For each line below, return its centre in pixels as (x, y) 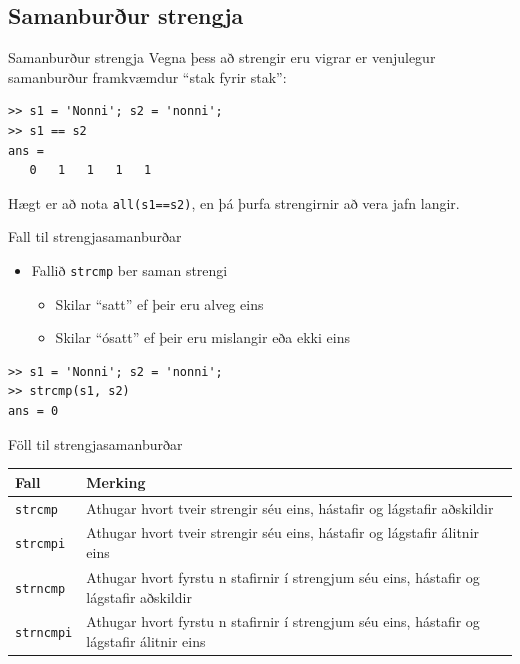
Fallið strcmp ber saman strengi (129, 270)
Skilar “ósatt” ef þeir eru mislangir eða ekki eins (202, 337)
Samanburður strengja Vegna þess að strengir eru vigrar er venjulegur (222, 57)
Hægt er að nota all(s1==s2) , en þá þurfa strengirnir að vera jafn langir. (234, 202)
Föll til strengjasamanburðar (95, 443)
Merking (116, 481)
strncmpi (44, 633)
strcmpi (40, 544)
